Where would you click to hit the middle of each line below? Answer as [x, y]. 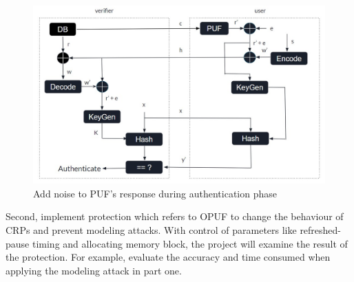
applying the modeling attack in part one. [94, 270]
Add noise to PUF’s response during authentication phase [155, 193]
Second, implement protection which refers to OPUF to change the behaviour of [175, 216]
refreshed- [321, 229]
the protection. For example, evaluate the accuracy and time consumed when [168, 257]
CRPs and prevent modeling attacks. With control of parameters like [151, 229]
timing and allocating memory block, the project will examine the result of [190, 243]
